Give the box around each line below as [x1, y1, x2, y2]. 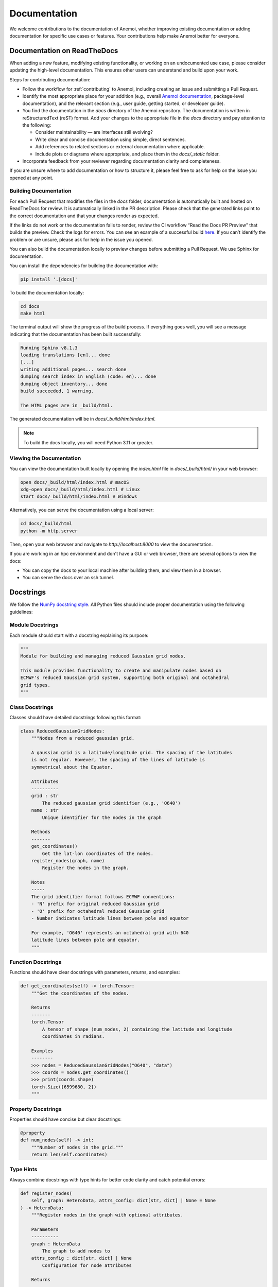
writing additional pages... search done [20, 366, 127, 372]
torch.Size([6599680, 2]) [31, 1084, 97, 1090]
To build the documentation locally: [9, 289, 84, 295]
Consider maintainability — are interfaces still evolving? [35, 129, 153, 135]
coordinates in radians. [42, 1034, 105, 1039]
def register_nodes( [20, 1190, 72, 1196]
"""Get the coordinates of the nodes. [31, 990, 129, 996]
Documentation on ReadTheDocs [9, 46, 118, 55]
